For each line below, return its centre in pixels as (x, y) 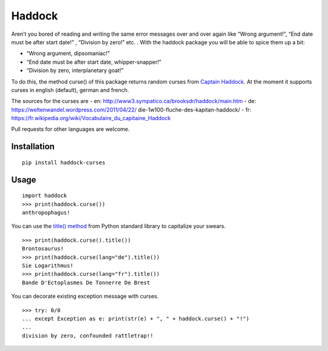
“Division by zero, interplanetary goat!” (75, 70)
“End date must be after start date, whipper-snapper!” (94, 62)
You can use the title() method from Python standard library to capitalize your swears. (118, 226)
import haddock (45, 196)
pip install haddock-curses (64, 162)
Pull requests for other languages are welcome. (70, 129)
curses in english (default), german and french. (70, 90)
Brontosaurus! (43, 249)
